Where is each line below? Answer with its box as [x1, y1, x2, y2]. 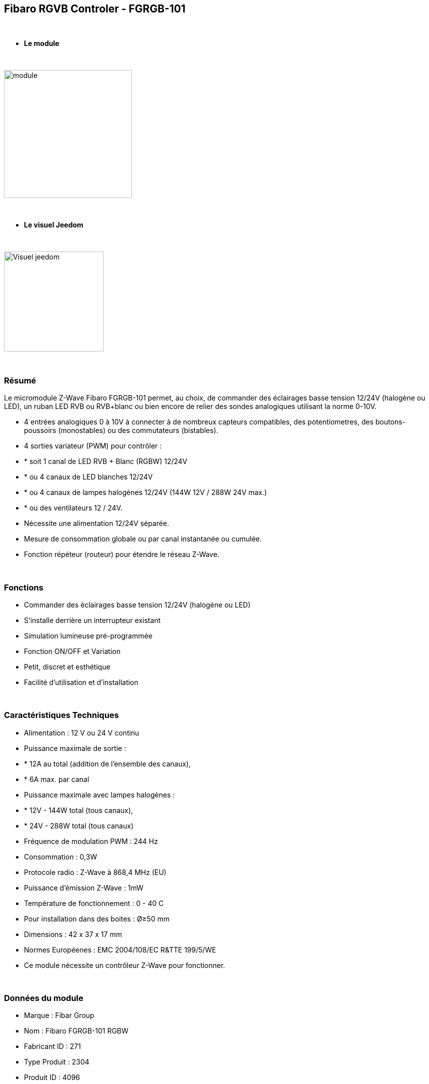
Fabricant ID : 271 [24, 1042, 81, 1051]
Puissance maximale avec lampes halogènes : [24, 790, 175, 799]
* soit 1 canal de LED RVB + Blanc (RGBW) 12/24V [24, 457, 187, 466]
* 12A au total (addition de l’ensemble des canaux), [24, 759, 191, 768]
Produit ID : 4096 [24, 1073, 80, 1082]
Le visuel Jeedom [24, 220, 83, 229]
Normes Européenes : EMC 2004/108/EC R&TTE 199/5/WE [24, 945, 216, 954]
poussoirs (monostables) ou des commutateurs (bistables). [24, 426, 218, 435]
